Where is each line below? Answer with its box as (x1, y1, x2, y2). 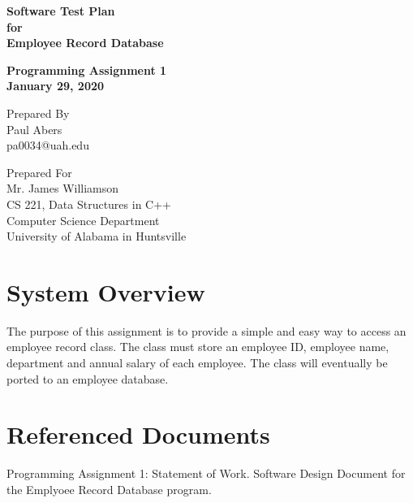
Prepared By (6, 104, 70, 121)
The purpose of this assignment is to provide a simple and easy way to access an (6, 322, 407, 339)
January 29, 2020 (6, 77, 105, 94)
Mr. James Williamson (6, 180, 119, 197)
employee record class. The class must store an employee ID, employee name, (6, 338, 389, 355)
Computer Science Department (6, 211, 160, 228)
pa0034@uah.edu (6, 137, 89, 154)
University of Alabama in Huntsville (6, 228, 187, 245)
